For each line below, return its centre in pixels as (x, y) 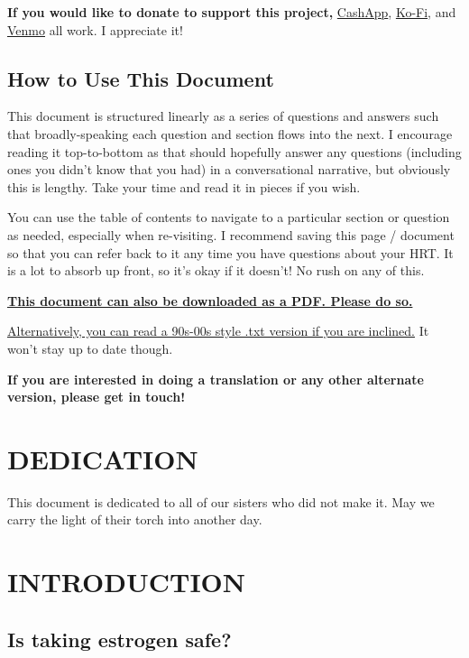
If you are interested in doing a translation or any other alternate (216, 379)
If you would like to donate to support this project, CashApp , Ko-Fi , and (232, 12)
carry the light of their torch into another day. (135, 519)
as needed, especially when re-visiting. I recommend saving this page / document (231, 234)
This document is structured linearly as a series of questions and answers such (223, 116)
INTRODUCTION (127, 582)
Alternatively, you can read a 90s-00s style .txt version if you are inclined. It (218, 331)
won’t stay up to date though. (90, 348)
